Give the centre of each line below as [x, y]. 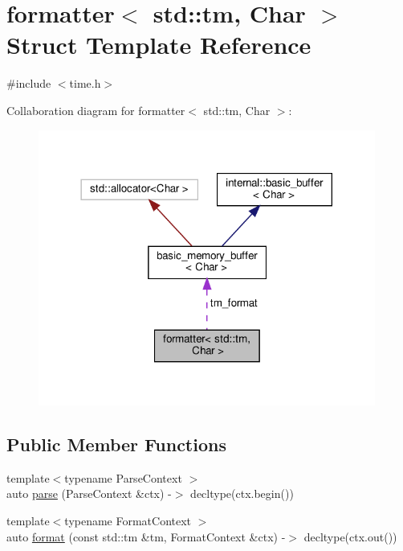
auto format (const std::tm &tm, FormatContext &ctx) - [146, 536]
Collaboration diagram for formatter [96, 110]
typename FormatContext [128, 521]
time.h [85, 83]
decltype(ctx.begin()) [242, 493]
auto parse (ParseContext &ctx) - [89, 493]
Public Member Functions [116, 444]
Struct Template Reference [159, 45]
